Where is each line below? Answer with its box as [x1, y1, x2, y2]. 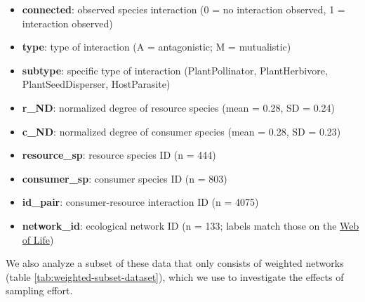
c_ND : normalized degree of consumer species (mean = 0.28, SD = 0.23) [22, 124, 341, 138]
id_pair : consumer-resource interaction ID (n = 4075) [22, 195, 259, 209]
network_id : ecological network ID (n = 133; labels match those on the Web [22, 218, 359, 232]
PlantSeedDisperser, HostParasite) [22, 77, 171, 91]
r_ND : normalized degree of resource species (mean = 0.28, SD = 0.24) [22, 100, 336, 114]
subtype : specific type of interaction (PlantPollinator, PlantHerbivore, [22, 63, 328, 77]
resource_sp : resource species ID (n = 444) [22, 147, 216, 162]
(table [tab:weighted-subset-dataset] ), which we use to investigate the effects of [6, 269, 344, 284]
